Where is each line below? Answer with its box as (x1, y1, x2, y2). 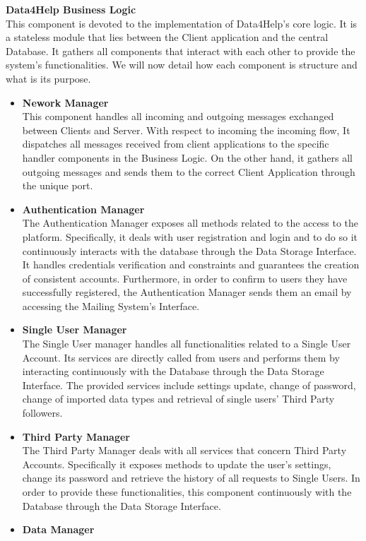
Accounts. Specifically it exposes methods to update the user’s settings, (22, 456, 331, 471)
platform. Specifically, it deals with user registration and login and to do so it (22, 229, 358, 244)
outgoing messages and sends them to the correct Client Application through (22, 164, 355, 179)
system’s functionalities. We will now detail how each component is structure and (6, 57, 358, 72)
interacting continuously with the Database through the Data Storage (22, 364, 324, 379)
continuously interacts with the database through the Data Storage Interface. (22, 243, 357, 258)
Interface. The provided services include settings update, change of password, (22, 377, 356, 392)
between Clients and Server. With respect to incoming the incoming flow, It (22, 122, 350, 137)
